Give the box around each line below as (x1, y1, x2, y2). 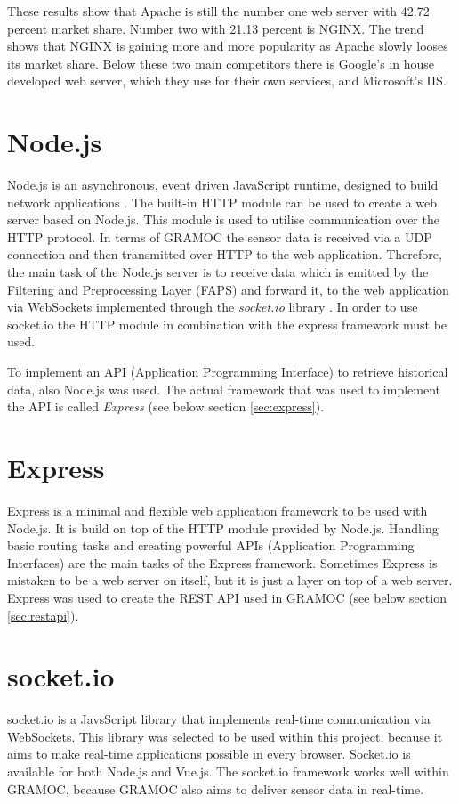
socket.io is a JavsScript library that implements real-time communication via (7, 710, 431, 728)
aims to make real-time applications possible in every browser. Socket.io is (7, 744, 411, 763)
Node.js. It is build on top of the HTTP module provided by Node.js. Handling (7, 518, 439, 537)
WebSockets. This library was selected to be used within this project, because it (7, 727, 443, 745)
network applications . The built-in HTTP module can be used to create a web (7, 192, 438, 211)
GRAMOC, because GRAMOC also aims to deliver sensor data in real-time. (7, 779, 424, 798)
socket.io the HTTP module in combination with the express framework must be (7, 314, 447, 333)
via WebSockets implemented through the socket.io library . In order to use (7, 297, 418, 316)
